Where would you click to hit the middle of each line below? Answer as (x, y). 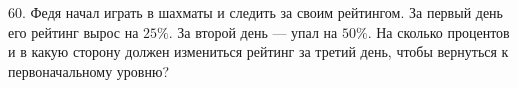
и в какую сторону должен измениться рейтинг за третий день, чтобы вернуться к (258, 51)
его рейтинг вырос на (73, 31)
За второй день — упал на (257, 31)
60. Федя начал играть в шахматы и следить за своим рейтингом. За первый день (256, 12)
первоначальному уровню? (89, 70)
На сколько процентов (443, 31)
